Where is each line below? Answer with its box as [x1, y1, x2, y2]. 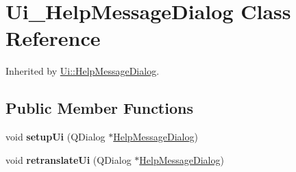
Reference [5, 24, 101, 52]
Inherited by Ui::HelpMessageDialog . [5, 64, 160, 78]
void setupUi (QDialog [5, 130, 106, 144]
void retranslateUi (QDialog [5, 152, 132, 167]
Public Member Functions [5, 97, 193, 119]
